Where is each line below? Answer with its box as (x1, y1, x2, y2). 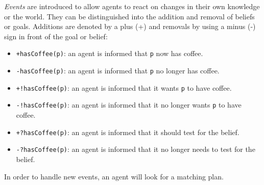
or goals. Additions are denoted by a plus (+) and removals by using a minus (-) (4, 21, 256, 32)
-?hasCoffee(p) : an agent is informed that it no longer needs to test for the (16, 144, 255, 154)
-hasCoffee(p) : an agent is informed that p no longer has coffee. (16, 65, 220, 76)
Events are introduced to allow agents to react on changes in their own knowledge (4, 1, 260, 11)
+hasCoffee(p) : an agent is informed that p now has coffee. (16, 48, 203, 59)
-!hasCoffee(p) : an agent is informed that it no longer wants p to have (16, 99, 242, 110)
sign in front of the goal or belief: (4, 31, 108, 41)
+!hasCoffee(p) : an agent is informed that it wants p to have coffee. (16, 82, 232, 93)
